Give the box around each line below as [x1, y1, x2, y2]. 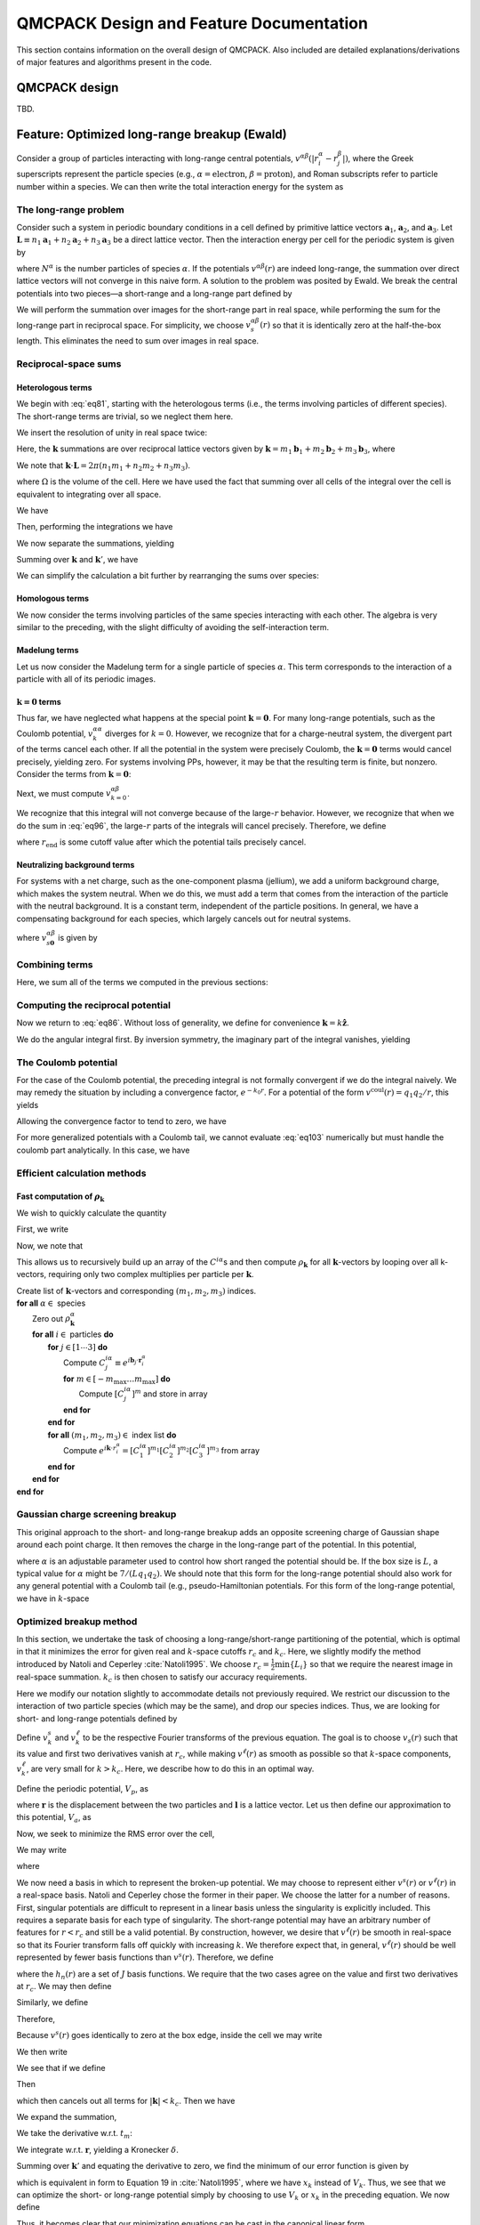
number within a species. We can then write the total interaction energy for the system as [16, 181, 344, 191]
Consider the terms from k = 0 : [16, 769, 132, 780]
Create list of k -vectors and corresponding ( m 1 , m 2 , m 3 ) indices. [16, 1285, 257, 1299]
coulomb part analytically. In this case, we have [16, 1145, 190, 1155]
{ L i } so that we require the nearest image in [289, 1658, 453, 1671]
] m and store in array [132, 1388, 208, 1399]
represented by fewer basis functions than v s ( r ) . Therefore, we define [16, 1951, 275, 1962]
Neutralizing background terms [16, 859, 135, 870]
